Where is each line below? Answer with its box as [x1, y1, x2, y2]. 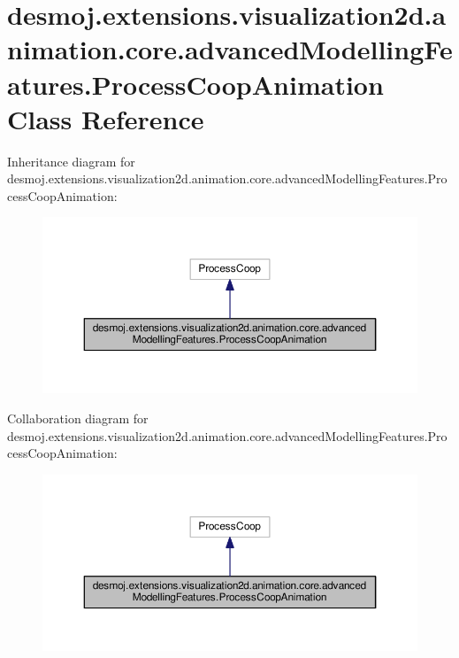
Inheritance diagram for [7, 151, 135, 170]
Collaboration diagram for [7, 408, 149, 427]
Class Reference [7, 100, 204, 136]
